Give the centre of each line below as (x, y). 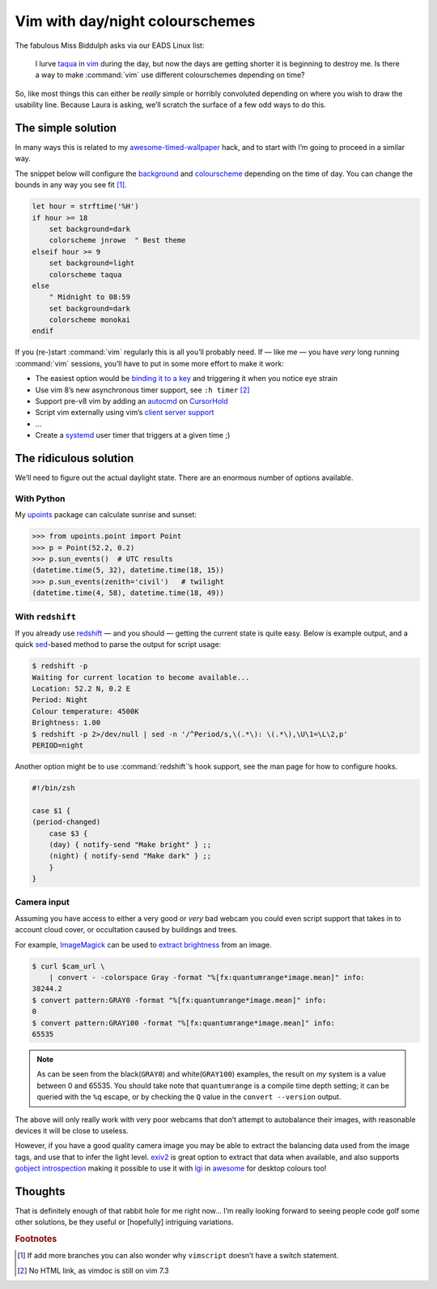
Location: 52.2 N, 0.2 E (81, 689)
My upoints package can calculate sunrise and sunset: (106, 515)
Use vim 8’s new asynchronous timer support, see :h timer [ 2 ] (142, 390)
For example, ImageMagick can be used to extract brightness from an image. (143, 944)
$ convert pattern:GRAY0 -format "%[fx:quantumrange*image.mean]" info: (179, 1000)
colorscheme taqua (85, 274)
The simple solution (66, 128)
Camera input (42, 902)
